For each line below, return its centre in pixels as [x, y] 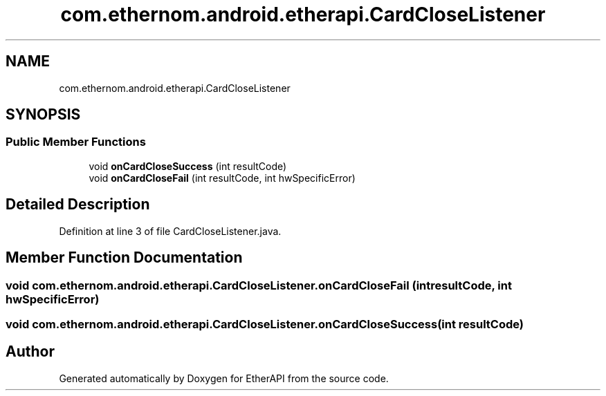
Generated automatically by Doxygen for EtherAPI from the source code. [224, 378]
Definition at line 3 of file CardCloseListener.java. [170, 231]
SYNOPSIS [43, 115]
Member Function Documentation [124, 258]
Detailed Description [78, 205]
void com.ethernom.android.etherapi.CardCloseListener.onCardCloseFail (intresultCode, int [259, 285]
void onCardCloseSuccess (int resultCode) [188, 166]
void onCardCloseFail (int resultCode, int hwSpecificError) [222, 178]
